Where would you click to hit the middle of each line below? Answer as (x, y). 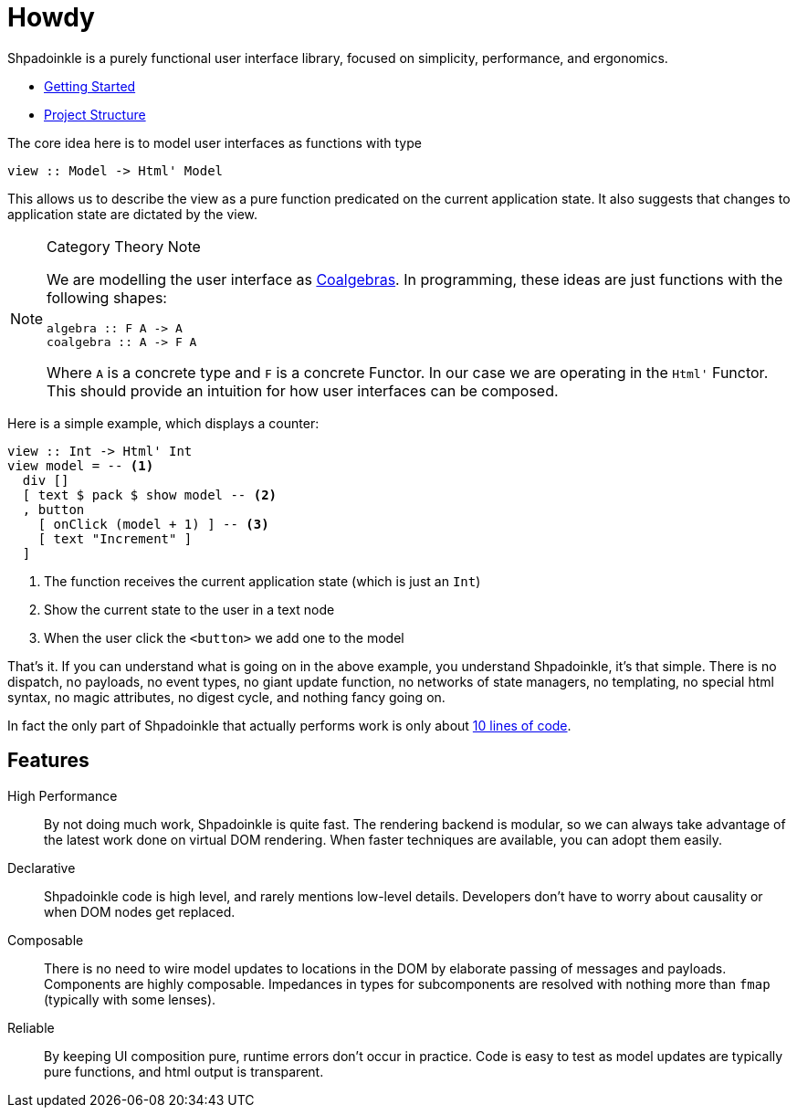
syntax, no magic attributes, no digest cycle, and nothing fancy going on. (226, 697)
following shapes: (107, 297)
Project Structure (95, 114)
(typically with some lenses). (130, 999)
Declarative (42, 868)
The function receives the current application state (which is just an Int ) (262, 581)
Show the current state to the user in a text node (189, 609)
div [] (46, 480)
